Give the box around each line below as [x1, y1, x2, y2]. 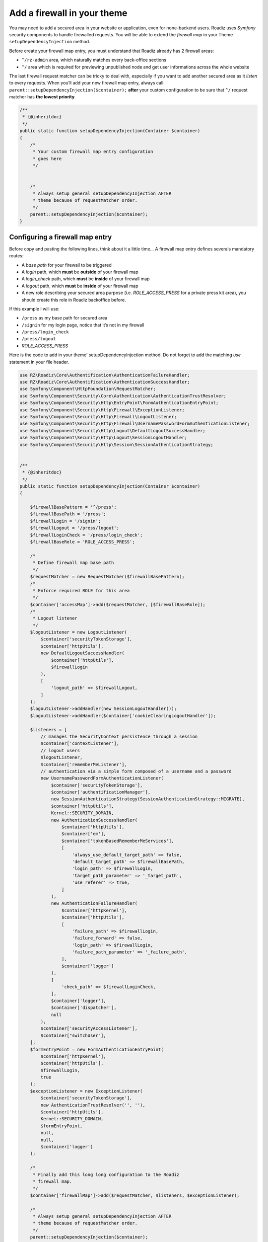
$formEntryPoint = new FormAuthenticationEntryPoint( [30, 1046, 164, 1052]
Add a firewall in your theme [9, 7, 128, 18]
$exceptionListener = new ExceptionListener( [30, 1088, 143, 1094]
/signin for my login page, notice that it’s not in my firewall [21, 322, 144, 328]
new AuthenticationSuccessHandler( [51, 817, 137, 823]
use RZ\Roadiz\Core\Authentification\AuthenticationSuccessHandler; [19, 379, 190, 385]
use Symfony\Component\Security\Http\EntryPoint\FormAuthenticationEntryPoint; [19, 400, 219, 406]
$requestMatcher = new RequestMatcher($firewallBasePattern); [30, 574, 185, 579]
